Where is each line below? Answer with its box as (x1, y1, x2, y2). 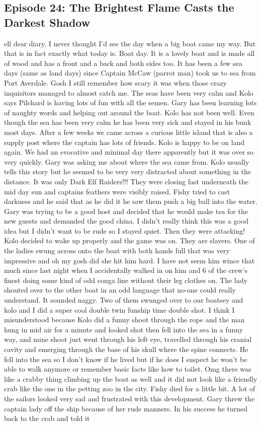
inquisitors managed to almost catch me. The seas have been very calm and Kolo (4, 87, 253, 98)
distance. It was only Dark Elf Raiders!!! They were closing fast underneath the (4, 176, 249, 186)
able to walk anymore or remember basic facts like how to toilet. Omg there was (4, 364, 251, 374)
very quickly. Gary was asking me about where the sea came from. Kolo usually (4, 156, 249, 167)
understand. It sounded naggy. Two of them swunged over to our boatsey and (4, 295, 243, 305)
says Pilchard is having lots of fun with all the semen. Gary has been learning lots (4, 97, 257, 108)
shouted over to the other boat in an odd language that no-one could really (4, 285, 236, 295)
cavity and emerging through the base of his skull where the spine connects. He (4, 344, 248, 354)
